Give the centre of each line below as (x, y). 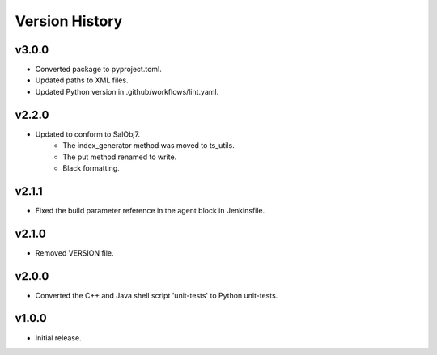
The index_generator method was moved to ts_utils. (148, 146)
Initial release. (58, 338)
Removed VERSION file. (74, 253)
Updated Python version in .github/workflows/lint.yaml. (127, 91)
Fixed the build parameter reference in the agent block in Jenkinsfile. (150, 210)
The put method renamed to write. (120, 157)
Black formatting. (91, 168)
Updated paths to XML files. (82, 80)
